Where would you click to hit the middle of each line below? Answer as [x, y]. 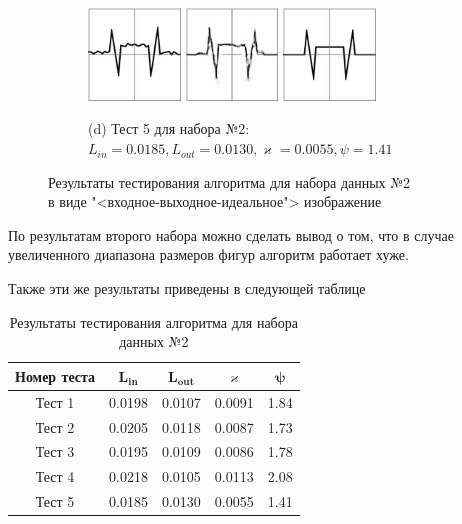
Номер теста [55, 375]
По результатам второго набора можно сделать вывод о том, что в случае [231, 234]
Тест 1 [55, 401]
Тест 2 [55, 426]
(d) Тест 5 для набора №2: [169, 128]
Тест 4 [55, 476]
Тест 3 [55, 451]
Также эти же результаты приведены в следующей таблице [187, 288]
